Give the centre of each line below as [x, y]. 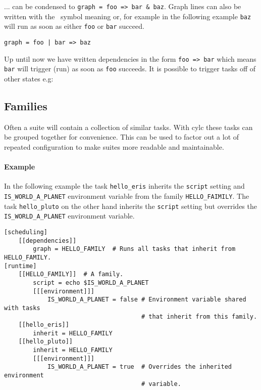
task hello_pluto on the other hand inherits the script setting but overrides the [130, 206]
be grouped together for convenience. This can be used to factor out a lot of [122, 137]
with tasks [22, 308]
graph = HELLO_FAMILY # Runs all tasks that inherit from [134, 249]
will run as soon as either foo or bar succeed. [74, 26]
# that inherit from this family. [199, 316]
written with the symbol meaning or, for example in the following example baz [128, 16]
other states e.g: [29, 78]
